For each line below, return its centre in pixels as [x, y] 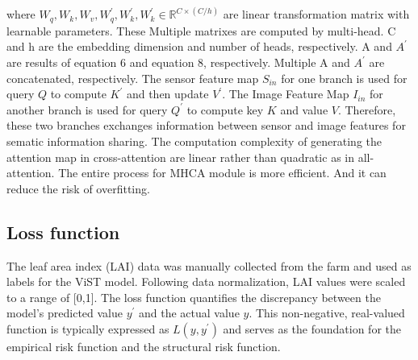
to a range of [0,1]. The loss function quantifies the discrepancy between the [194, 297]
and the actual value [189, 313]
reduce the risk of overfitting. [78, 188]
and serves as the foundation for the [312, 329]
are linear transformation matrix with [316, 14]
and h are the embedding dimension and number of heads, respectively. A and [199, 46]
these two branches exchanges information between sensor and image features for [206, 125]
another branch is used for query [87, 109]
